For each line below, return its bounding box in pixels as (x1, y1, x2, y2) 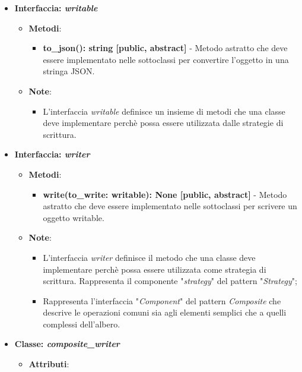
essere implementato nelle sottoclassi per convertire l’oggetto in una (43, 53, 289, 65)
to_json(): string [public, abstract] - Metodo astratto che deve (43, 42, 288, 54)
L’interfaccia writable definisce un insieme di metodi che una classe (43, 105, 285, 117)
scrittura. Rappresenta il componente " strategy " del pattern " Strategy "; (43, 275, 297, 287)
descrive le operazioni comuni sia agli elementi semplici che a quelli (43, 306, 287, 319)
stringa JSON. (43, 65, 95, 77)
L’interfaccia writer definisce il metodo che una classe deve (43, 251, 256, 263)
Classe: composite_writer (14, 338, 120, 350)
